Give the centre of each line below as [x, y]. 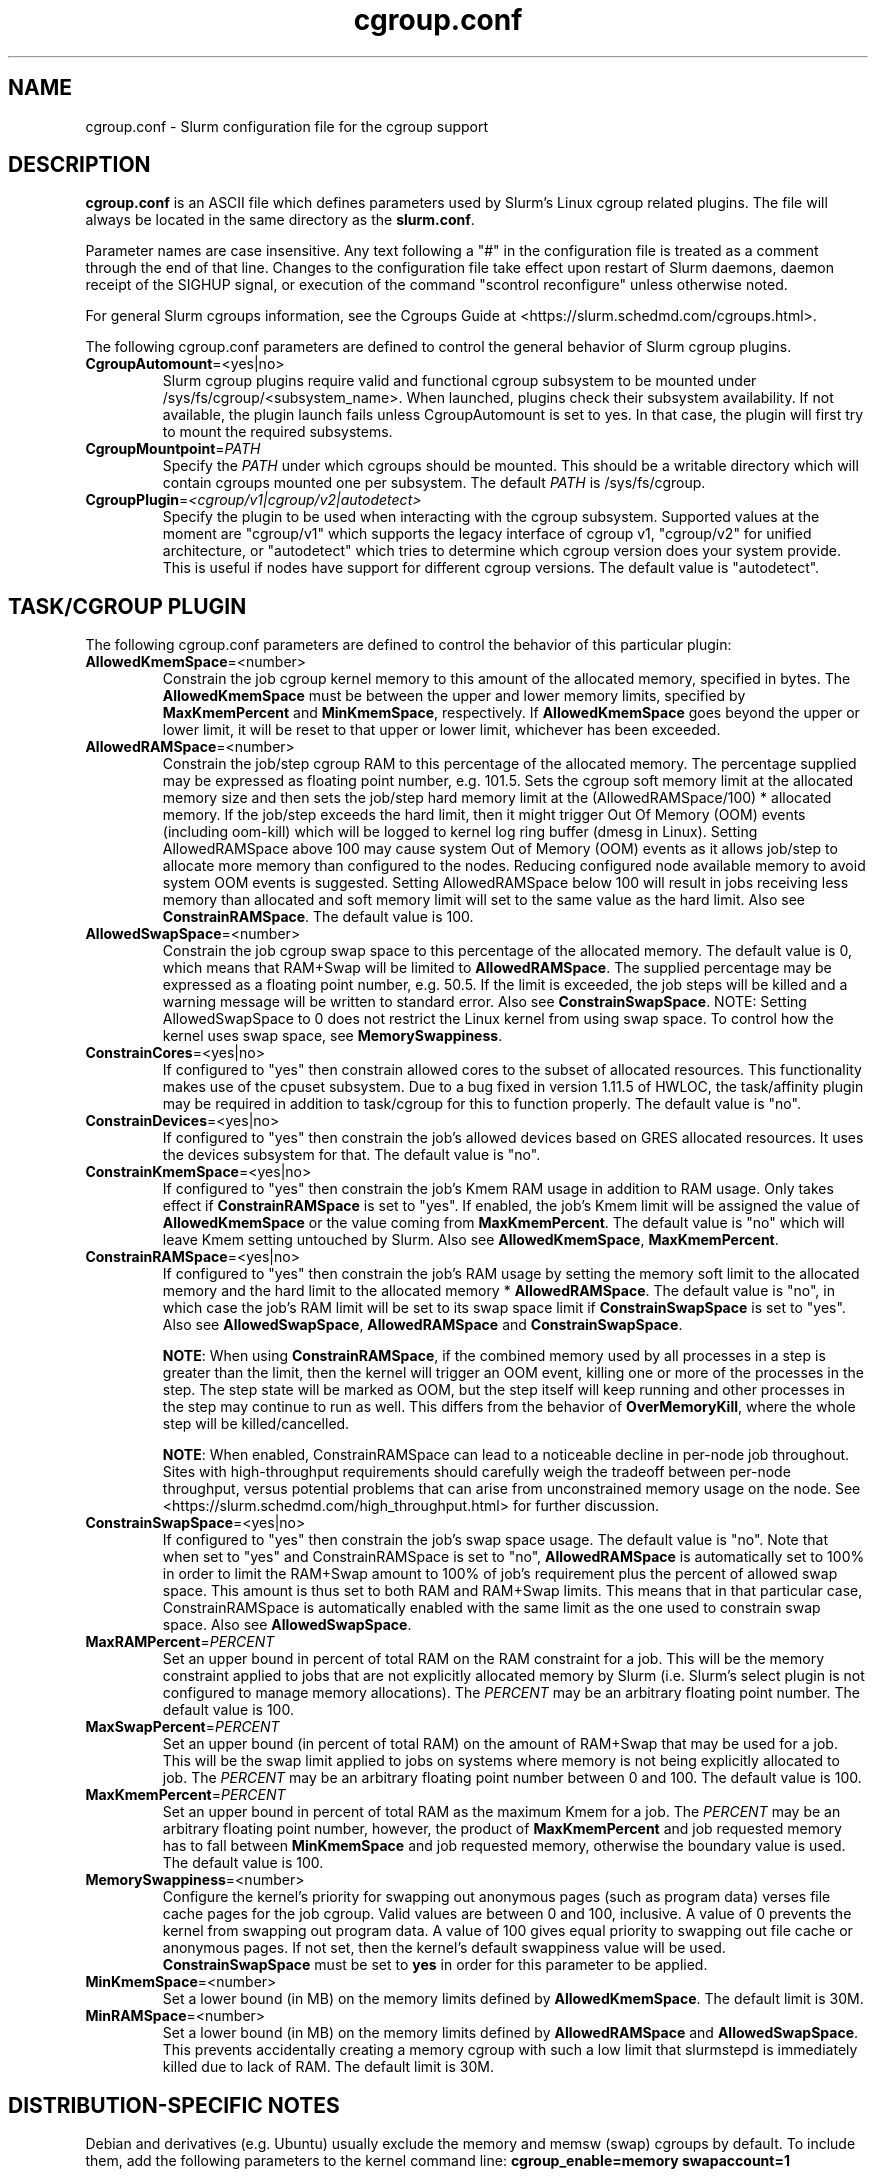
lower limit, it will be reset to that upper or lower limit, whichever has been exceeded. [441, 730]
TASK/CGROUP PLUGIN [127, 606]
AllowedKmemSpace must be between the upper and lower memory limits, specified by [454, 696]
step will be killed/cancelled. [256, 1424]
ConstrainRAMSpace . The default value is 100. [318, 917]
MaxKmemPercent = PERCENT [185, 1795]
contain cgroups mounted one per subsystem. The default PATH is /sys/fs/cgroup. [434, 483]
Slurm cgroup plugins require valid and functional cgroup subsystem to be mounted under [459, 381]
